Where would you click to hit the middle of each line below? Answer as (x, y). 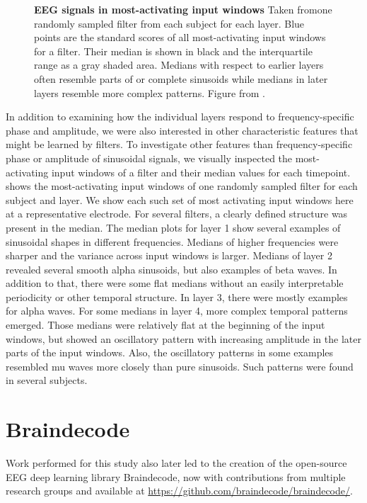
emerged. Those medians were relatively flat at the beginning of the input (165, 325)
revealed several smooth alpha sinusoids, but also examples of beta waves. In (171, 269)
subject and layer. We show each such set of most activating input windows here (180, 199)
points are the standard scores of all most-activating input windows (180, 37)
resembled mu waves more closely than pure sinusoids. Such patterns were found (180, 366)
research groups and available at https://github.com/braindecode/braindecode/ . (179, 491)
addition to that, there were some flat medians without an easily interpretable (175, 283)
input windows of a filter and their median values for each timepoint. (201, 172)
